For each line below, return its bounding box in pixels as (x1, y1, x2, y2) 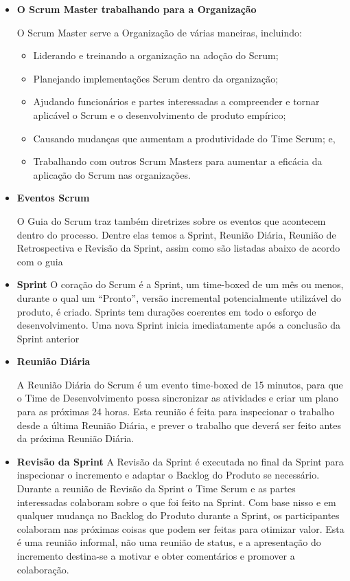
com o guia (16, 254, 63, 268)
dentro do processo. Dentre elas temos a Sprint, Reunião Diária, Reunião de (16, 227, 336, 241)
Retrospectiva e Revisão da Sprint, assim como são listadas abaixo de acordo (16, 241, 340, 255)
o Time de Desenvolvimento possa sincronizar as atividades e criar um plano (16, 391, 339, 405)
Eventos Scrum (16, 190, 90, 205)
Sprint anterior (16, 331, 80, 345)
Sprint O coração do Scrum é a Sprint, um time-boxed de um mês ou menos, (16, 277, 344, 292)
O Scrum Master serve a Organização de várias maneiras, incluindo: (16, 25, 302, 39)
